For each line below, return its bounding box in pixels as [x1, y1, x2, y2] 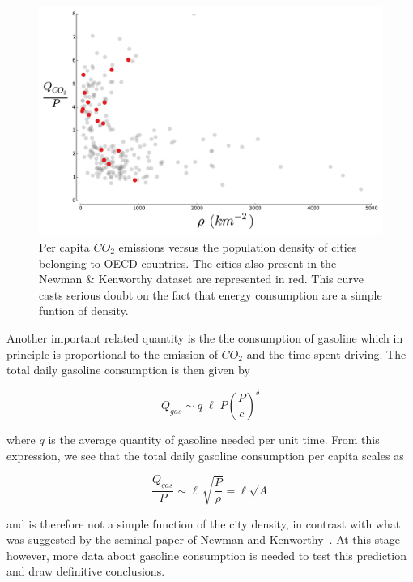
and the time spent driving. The [246, 345, 407, 362]
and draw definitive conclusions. [6, 563, 165, 580]
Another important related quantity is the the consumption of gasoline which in [6, 329, 403, 346]
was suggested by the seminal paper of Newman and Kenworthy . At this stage [6, 531, 400, 548]
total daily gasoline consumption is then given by [6, 361, 250, 378]
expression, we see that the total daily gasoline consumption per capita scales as [6, 446, 404, 463]
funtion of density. [39, 302, 129, 319]
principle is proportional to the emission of [6, 345, 218, 362]
